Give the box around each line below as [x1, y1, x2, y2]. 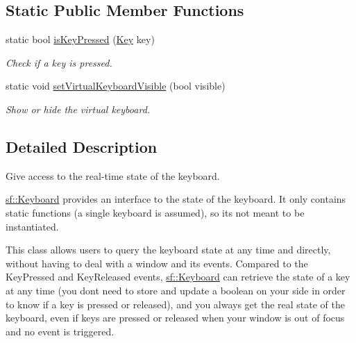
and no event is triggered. [6, 324, 115, 338]
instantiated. [6, 219, 59, 233]
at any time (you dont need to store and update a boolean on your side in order [6, 283, 346, 297]
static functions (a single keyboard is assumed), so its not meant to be [6, 205, 305, 219]
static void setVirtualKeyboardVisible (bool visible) [6, 78, 226, 93]
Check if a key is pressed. [6, 55, 112, 69]
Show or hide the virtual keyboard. [6, 101, 151, 116]
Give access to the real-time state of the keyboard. [6, 168, 220, 183]
